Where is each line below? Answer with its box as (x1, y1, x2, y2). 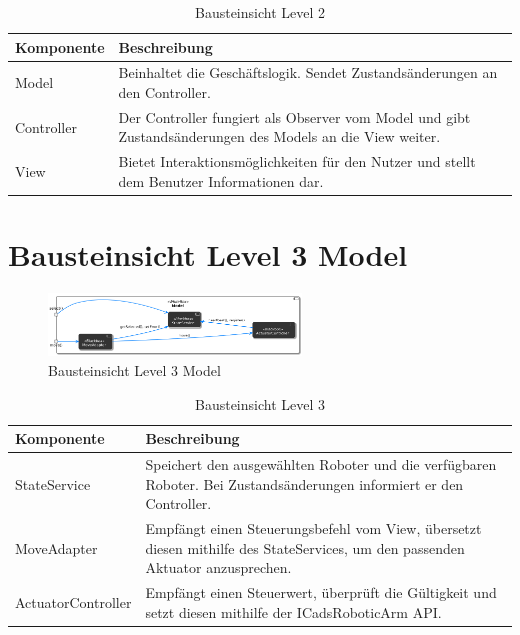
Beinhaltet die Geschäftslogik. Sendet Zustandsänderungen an (118, 62, 498, 83)
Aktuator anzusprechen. (145, 557, 292, 578)
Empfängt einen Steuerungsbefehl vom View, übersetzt (145, 517, 482, 538)
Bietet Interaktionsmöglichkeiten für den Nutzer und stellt (118, 151, 476, 172)
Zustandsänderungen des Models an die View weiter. (118, 126, 441, 147)
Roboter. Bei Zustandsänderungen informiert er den (145, 473, 464, 494)
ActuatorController (15, 591, 132, 612)
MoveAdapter (15, 537, 98, 558)
